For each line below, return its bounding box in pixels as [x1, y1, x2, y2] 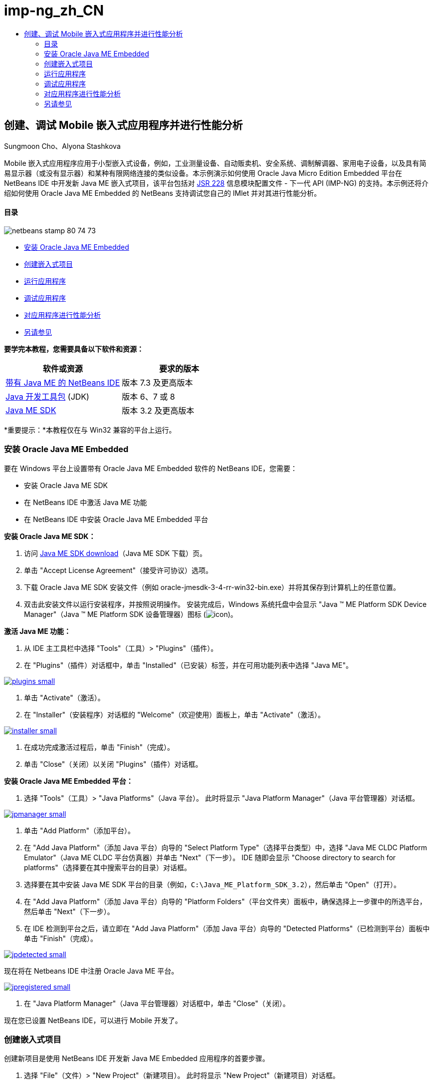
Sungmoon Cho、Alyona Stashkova [4, 141, 121, 150]
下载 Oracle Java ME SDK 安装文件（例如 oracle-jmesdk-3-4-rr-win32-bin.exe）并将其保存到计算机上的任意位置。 [24, 582, 401, 591]
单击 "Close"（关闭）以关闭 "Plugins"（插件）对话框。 [24, 759, 203, 768]
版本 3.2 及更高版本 [122, 405, 195, 416]
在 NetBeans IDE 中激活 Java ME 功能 [24, 498, 147, 507]
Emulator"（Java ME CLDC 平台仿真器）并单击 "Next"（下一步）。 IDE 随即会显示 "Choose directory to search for [24, 853, 396, 862]
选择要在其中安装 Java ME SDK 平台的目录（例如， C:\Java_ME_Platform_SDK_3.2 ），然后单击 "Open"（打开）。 [24, 880, 401, 889]
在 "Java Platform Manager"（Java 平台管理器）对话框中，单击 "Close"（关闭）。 [24, 999, 290, 1008]
